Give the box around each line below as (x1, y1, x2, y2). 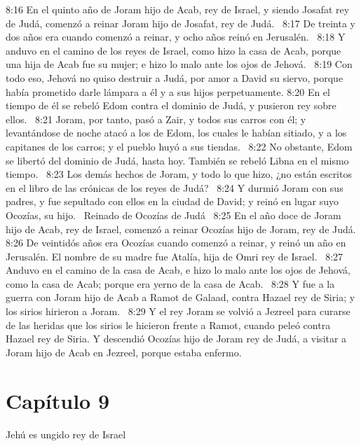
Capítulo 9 (6, 386, 110, 414)
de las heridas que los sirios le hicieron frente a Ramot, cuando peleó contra (6, 317, 331, 332)
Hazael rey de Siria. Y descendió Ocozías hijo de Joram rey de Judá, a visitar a (6, 331, 347, 346)
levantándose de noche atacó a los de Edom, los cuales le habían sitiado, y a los (6, 125, 347, 140)
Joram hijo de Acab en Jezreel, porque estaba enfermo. (6, 344, 242, 359)
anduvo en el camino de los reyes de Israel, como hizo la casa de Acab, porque (6, 43, 341, 57)
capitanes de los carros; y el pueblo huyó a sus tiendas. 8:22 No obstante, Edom (6, 139, 353, 153)
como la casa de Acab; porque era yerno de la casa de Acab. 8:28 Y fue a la (6, 276, 335, 291)
